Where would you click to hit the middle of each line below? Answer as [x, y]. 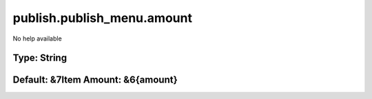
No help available [37, 38]
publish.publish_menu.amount [103, 18]
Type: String [40, 58]
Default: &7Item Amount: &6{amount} [95, 80]
